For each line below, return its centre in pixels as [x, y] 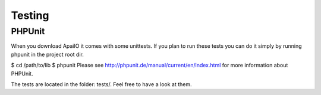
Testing [30, 15]
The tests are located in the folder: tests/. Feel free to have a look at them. [102, 84]
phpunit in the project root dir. [48, 54]
